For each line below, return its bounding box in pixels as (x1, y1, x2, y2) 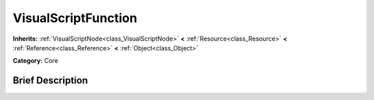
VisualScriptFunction (12, 10, 138, 26)
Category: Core (12, 57, 59, 65)
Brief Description (12, 74, 88, 86)
